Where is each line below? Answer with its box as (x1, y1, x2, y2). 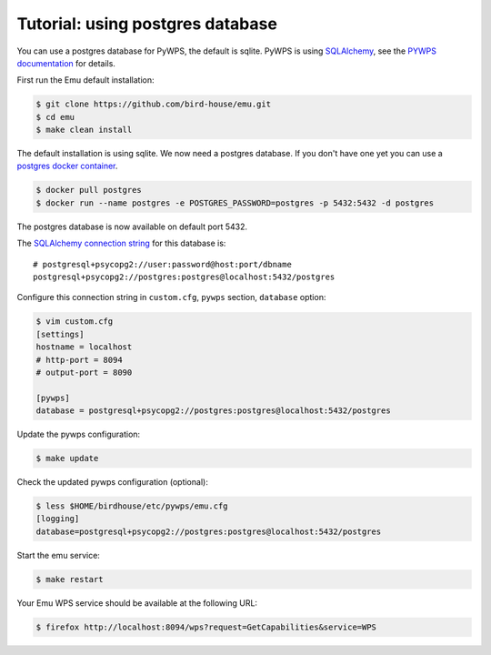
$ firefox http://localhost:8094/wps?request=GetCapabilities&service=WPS (35, 621, 377, 632)
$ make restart (35, 574, 104, 584)
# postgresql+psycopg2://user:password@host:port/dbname (33, 259, 293, 269)
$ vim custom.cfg (35, 317, 114, 327)
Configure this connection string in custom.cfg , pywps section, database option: (16, 292, 326, 303)
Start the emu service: (16, 549, 100, 560)
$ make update (35, 453, 99, 464)
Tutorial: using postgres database (16, 14, 277, 34)
